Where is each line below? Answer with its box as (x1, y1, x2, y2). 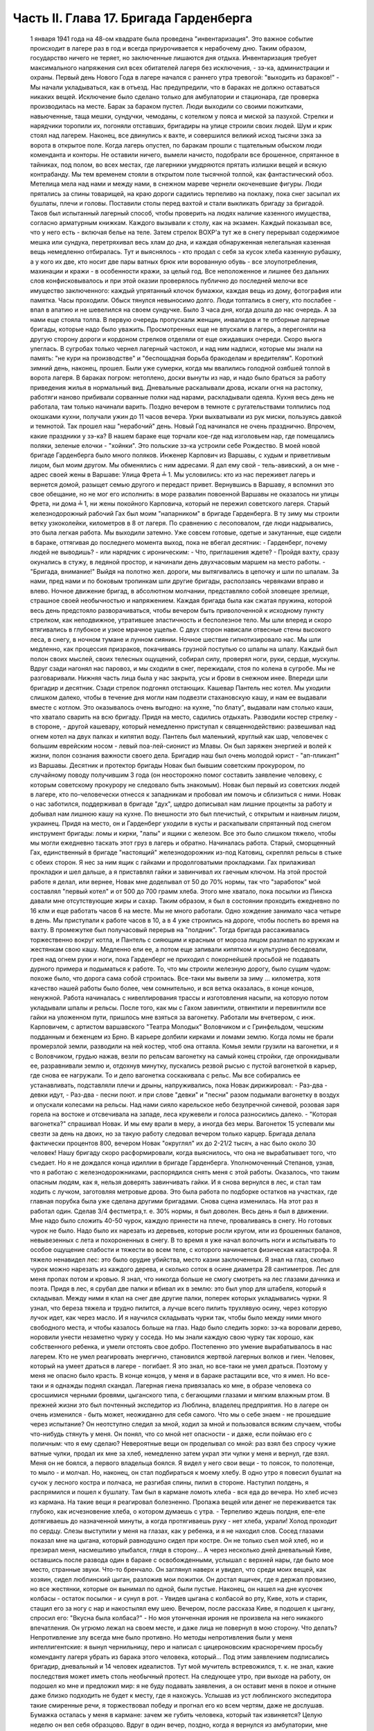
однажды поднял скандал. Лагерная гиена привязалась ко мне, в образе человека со (55, 1381, 312, 1390)
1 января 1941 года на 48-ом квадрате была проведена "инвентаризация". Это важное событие (30, 35, 314, 43)
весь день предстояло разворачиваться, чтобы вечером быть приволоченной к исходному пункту (30, 606, 324, 614)
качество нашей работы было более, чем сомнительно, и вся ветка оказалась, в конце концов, (30, 984, 314, 992)
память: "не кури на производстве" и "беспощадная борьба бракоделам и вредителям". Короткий (30, 354, 323, 363)
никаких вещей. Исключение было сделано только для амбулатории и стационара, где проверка (30, 92, 319, 100)
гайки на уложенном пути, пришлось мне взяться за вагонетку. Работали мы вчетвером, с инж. (30, 1013, 316, 1021)
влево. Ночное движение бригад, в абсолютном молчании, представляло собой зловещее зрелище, (30, 586, 330, 595)
